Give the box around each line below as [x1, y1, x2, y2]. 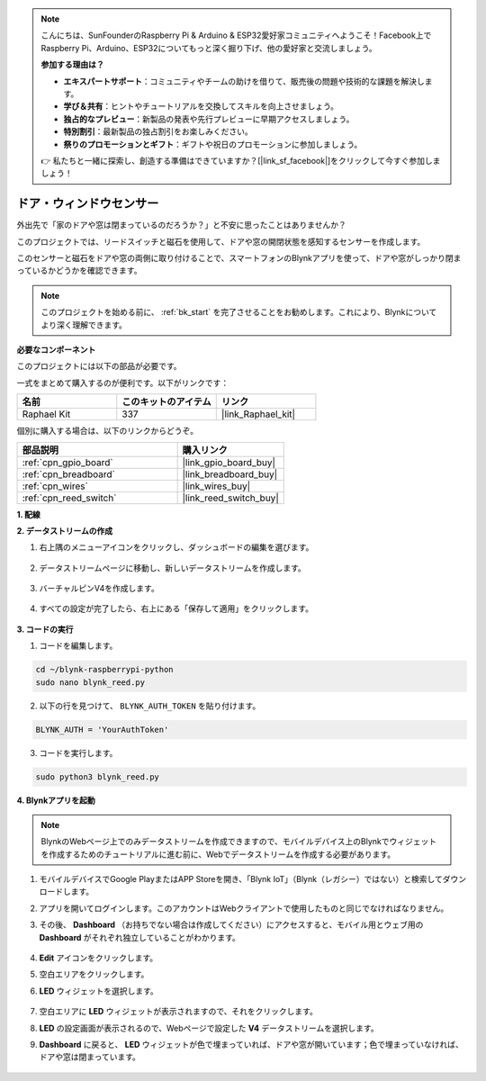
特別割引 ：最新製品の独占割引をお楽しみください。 [63, 126, 253, 137]
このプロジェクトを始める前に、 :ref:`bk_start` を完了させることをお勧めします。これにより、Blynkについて [40, 307, 437, 318]
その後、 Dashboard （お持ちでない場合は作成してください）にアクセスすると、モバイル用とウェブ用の [39, 919, 424, 931]
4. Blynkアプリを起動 [16, 795, 96, 806]
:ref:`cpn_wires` [22, 480, 89, 492]
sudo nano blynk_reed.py [35, 677, 146, 688]
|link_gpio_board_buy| [182, 455, 276, 468]
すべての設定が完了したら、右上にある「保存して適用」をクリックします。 [39, 603, 314, 614]
